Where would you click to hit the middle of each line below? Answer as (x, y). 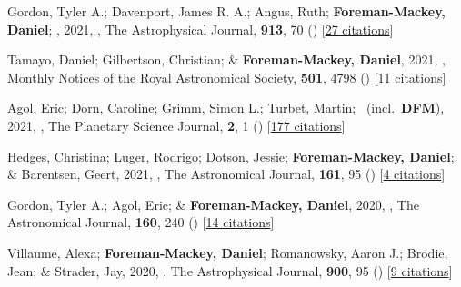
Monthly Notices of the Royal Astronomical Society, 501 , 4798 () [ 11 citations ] (227, 77)
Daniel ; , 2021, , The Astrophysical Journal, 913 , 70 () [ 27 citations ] (200, 29)
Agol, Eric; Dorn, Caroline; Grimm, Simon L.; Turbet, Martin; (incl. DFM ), (226, 108)
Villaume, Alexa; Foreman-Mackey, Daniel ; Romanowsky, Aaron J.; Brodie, (228, 252)
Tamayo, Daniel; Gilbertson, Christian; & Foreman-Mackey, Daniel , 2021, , (226, 59)
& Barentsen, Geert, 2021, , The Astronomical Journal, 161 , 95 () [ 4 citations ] (226, 174)
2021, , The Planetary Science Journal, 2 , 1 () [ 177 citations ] (176, 125)
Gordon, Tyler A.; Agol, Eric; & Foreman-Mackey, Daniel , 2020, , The (213, 204)
